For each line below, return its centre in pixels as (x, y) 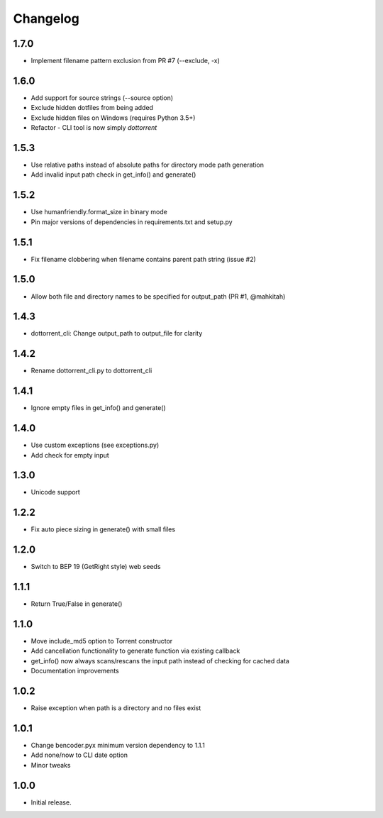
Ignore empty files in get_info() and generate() (98, 408)
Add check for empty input (70, 455)
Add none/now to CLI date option (79, 755)
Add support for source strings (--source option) (102, 98)
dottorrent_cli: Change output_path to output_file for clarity (117, 333)
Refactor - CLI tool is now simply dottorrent (94, 128)
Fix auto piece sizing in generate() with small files (103, 529)
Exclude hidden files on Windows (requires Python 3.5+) (113, 118)
